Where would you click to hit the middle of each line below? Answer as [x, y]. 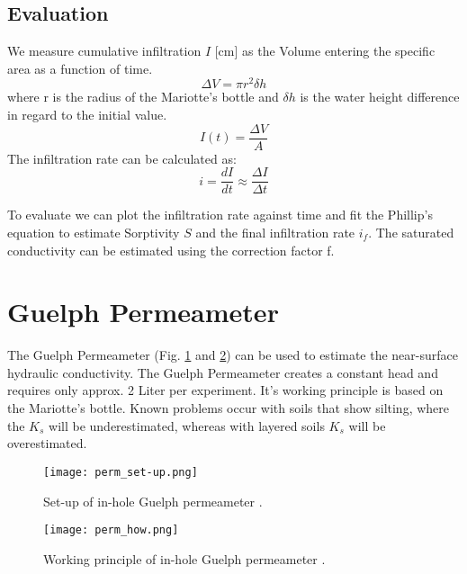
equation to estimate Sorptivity [94, 232]
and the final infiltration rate [275, 232]
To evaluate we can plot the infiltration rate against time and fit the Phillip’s [220, 215]
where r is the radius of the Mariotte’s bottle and [143, 97]
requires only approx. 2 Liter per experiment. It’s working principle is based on [225, 390]
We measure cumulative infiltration [104, 51]
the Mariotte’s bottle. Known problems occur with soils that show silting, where [229, 408]
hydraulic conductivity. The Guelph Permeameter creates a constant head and [223, 372]
